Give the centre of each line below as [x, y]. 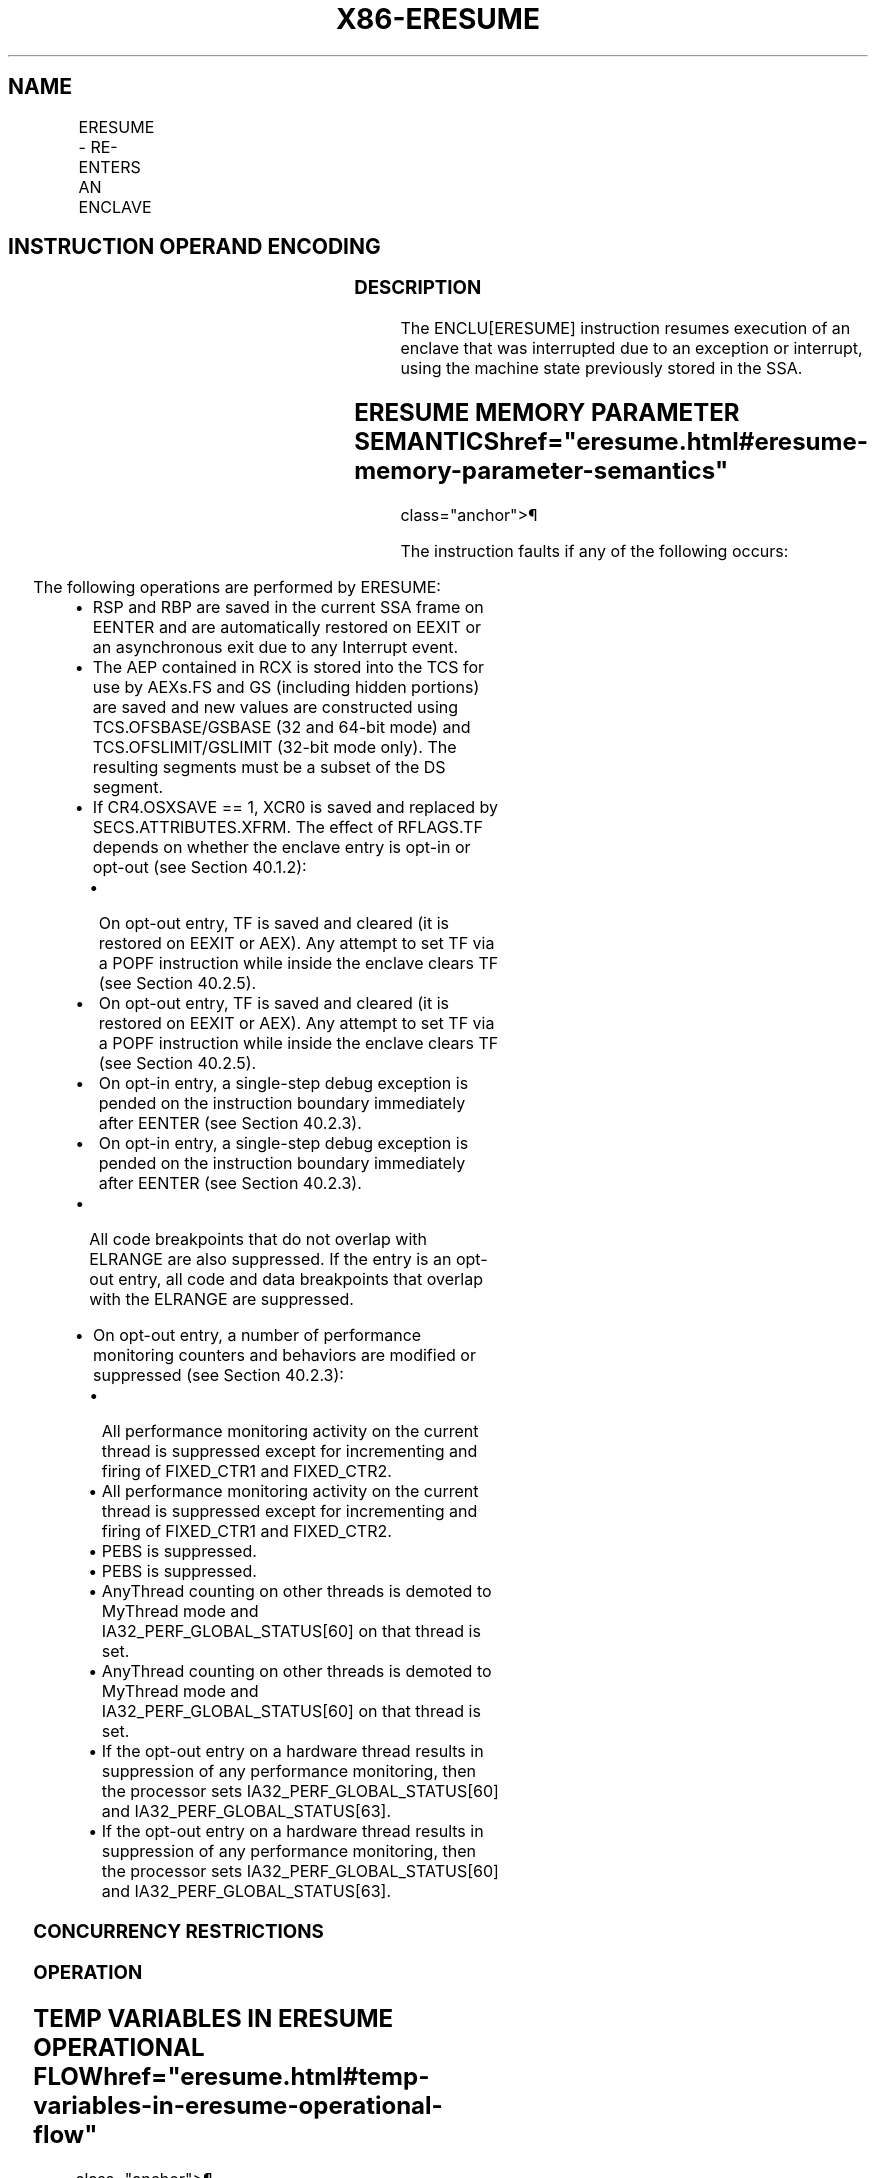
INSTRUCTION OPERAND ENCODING [194, 247]
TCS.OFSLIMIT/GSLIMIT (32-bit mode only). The [274, 746]
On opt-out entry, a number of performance [257, 1334]
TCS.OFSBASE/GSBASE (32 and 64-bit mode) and [281, 726]
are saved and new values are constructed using [275, 706]
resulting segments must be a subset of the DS [269, 766]
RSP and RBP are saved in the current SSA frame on [288, 606]
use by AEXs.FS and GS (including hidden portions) [286, 686]
